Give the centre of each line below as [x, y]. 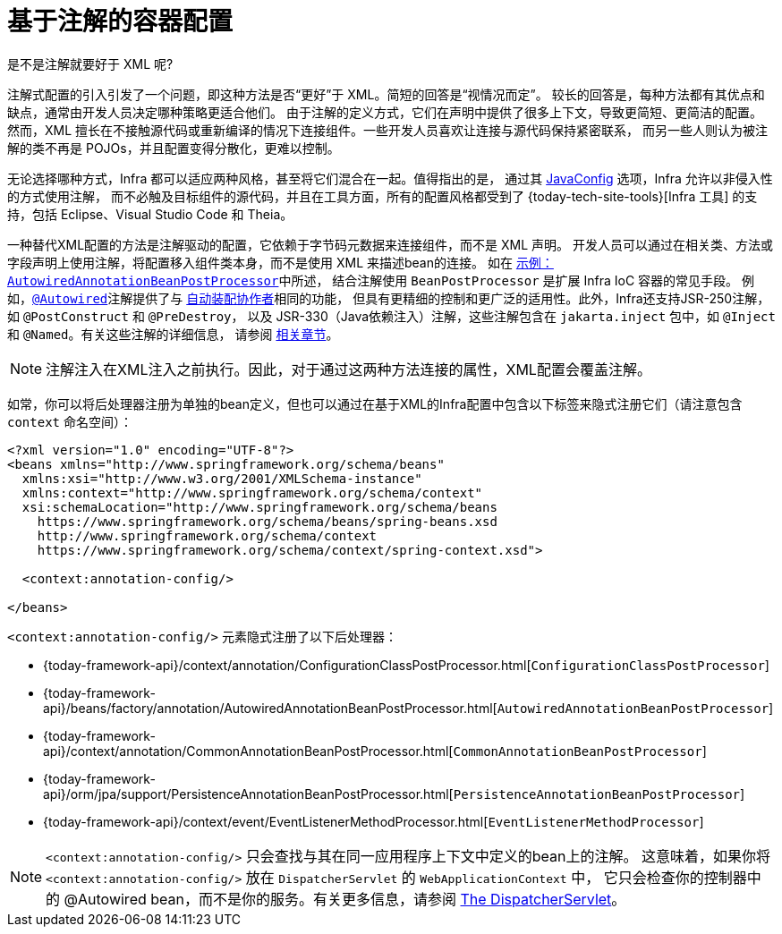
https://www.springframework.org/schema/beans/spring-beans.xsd [267, 521]
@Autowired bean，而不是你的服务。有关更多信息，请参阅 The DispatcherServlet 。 [345, 899]
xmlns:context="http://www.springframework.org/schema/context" [252, 492]
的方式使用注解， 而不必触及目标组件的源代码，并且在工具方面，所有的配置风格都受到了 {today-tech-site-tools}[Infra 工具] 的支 [382, 196]
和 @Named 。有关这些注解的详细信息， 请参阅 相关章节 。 [173, 334]
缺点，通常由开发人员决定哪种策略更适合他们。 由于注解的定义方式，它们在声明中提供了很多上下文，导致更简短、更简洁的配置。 [385, 112]
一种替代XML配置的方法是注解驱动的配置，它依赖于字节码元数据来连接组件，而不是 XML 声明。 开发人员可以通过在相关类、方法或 [391, 244]
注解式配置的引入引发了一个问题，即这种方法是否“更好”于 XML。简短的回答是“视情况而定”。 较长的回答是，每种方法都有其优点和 [386, 94]
